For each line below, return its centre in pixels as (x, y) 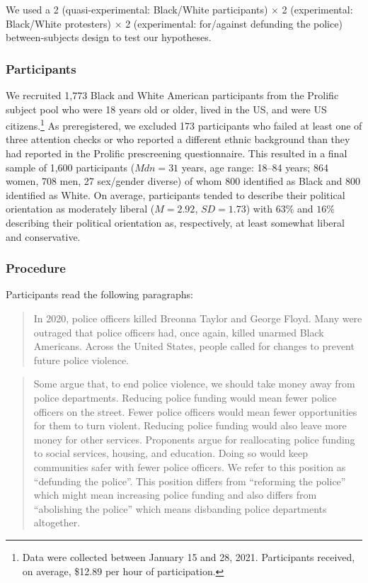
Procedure (36, 268)
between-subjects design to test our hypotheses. (109, 37)
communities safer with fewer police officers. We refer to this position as (190, 466)
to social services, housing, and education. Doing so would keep (171, 453)
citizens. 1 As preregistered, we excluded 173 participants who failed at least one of (184, 124)
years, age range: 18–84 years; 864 (255, 167)
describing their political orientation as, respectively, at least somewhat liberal (175, 222)
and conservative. (43, 236)
